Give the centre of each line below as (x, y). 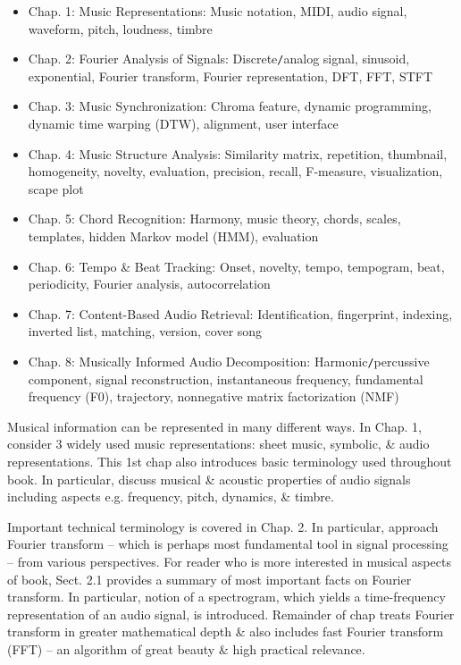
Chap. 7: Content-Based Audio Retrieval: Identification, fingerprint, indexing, (240, 313)
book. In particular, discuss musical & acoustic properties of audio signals (209, 479)
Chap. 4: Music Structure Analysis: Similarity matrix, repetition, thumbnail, (238, 153)
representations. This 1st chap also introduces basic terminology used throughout (230, 461)
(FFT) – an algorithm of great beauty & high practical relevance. (186, 648)
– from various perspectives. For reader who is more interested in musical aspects (229, 561)
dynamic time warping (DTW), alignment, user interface (183, 124)
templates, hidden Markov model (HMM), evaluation (173, 236)
